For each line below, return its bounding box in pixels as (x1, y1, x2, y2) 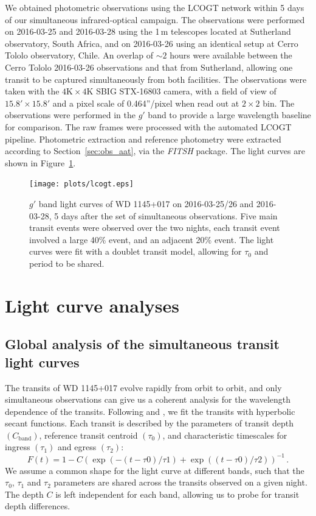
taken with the (5, 85, 60, 97)
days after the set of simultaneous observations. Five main (61, 209, 278, 222)
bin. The (263, 96, 295, 109)
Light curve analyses (5, 292, 180, 317)
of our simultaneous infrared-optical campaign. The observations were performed (5, 13, 305, 26)
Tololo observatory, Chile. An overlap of (5, 49, 154, 62)
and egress (58, 440, 97, 453)
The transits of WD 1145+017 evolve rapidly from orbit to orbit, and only (5, 381, 282, 394)
